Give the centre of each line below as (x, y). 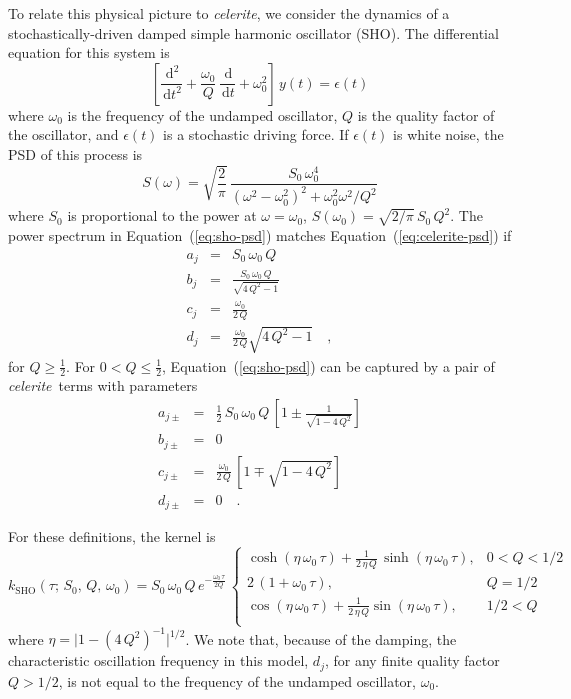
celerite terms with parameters (103, 385)
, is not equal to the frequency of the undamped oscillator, (237, 680)
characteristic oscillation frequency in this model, (158, 660)
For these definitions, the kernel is (112, 536)
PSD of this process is (75, 153)
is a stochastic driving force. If (256, 134)
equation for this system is (89, 52)
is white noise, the (448, 134)
